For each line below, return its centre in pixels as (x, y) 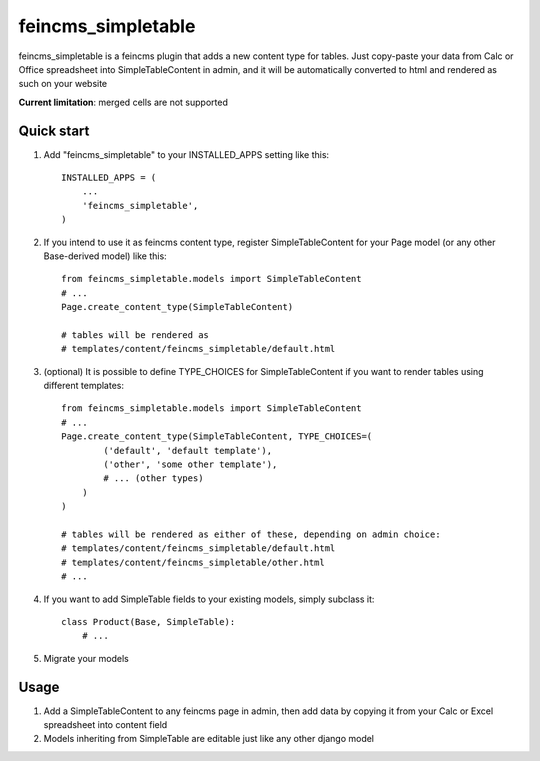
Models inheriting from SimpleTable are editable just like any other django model (209, 739)
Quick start (54, 130)
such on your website (63, 84)
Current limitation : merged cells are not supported (123, 102)
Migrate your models (86, 658)
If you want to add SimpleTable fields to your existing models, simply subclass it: (209, 599)
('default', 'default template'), (188, 450)
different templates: (84, 386)
